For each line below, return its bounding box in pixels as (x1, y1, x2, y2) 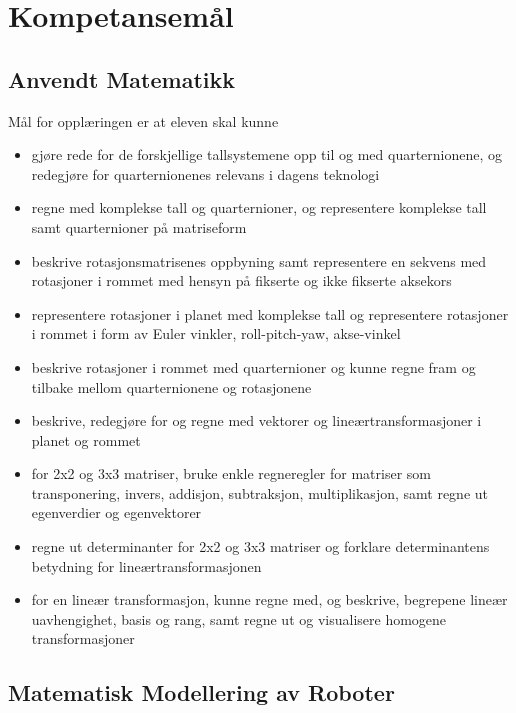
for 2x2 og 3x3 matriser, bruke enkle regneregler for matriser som (31, 463, 432, 484)
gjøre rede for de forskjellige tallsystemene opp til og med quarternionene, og (31, 144, 503, 165)
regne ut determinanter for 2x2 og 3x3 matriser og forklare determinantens (31, 536, 490, 557)
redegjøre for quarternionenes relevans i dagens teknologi (31, 163, 380, 184)
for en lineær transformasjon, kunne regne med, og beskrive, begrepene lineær (31, 589, 508, 610)
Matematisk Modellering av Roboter (8, 677, 395, 708)
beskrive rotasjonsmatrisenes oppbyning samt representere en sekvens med (31, 250, 487, 271)
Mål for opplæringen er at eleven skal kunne (8, 110, 279, 131)
